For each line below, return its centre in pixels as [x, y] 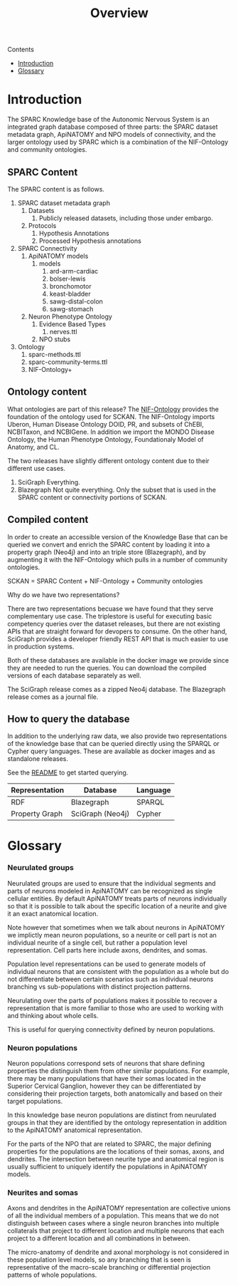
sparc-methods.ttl [55, 354]
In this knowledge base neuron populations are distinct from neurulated [112, 1115]
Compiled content [48, 520]
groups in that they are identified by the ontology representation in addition [117, 1123]
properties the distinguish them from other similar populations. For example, [118, 1071]
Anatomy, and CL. [33, 447]
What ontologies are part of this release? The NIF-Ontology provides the [113, 409]
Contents [21, 50]
